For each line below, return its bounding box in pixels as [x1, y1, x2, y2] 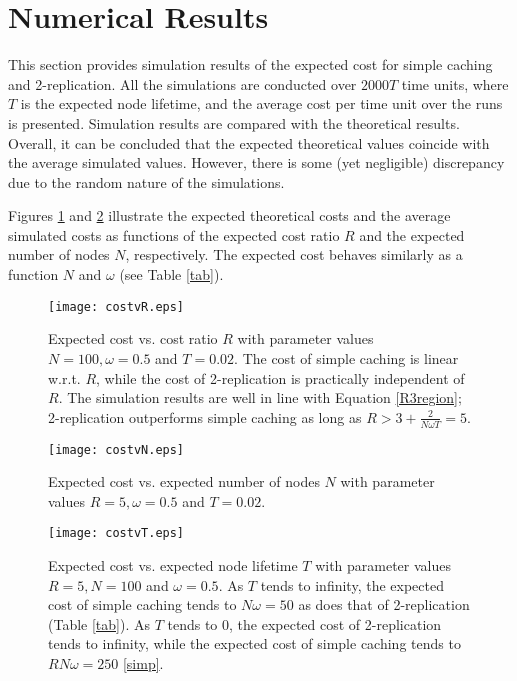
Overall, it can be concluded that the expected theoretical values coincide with [8, 132, 490, 153]
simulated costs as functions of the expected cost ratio [8, 224, 340, 245]
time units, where [401, 73, 509, 94]
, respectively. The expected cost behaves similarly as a [125, 244, 463, 265]
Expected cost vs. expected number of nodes [48, 471, 320, 492]
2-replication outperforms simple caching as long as [48, 406, 362, 427]
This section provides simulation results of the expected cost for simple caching [8, 54, 493, 75]
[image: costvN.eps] [48, 442, 185, 457]
